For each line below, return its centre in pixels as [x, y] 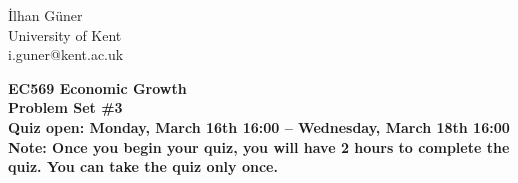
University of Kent [65, 34]
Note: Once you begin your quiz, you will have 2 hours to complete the [259, 146]
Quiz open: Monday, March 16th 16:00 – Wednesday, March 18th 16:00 [259, 126]
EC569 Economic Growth [97, 87]
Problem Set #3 [65, 107]
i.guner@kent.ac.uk [66, 54]
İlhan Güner [45, 15]
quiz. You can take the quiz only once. [143, 166]
